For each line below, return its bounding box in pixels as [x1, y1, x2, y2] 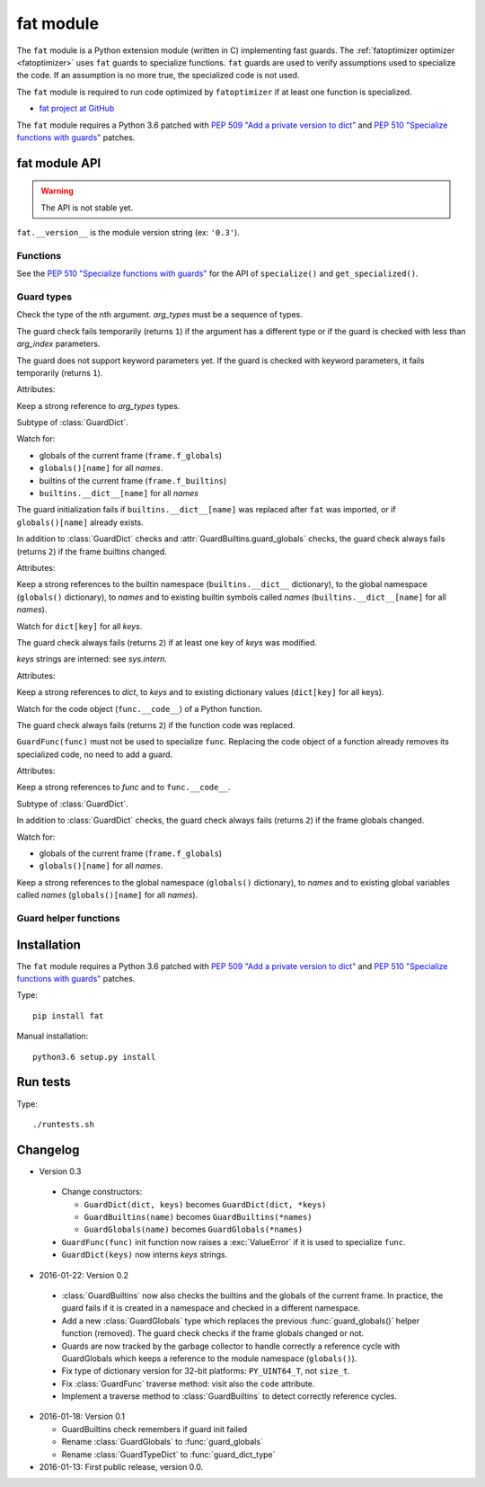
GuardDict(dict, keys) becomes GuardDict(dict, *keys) [84, 1198, 327, 1209]
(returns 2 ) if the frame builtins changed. [16, 546, 168, 557]
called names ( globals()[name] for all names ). [16, 890, 198, 901]
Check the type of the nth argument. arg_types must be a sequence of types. [16, 309, 303, 320]
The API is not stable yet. [40, 202, 134, 213]
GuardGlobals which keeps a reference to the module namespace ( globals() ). [61, 1353, 357, 1364]
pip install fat [32, 1011, 104, 1020]
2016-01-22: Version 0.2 [39, 1269, 129, 1280]
